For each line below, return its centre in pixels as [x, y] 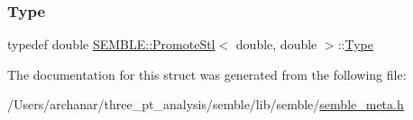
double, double [276, 44]
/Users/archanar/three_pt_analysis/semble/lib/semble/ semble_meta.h [206, 104]
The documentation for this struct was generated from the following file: [207, 74]
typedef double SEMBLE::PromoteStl [111, 44]
